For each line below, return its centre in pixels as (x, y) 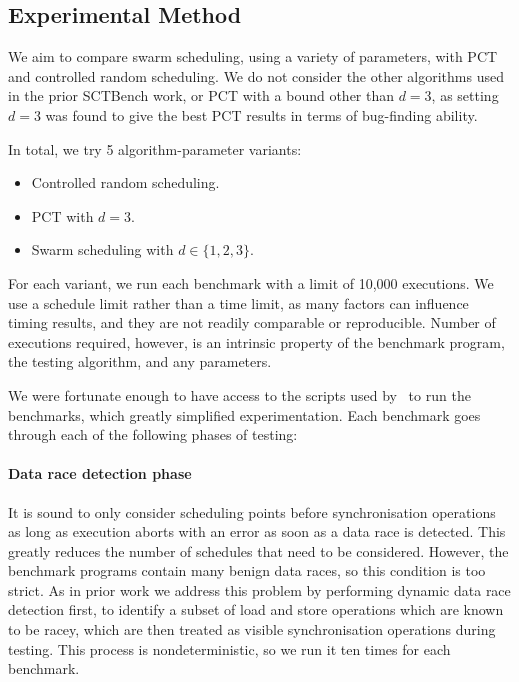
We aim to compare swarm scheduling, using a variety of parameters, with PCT (253, 56)
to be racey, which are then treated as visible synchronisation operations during (252, 629)
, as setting (465, 95)
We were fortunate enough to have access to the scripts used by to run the (239, 394)
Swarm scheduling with (102, 249)
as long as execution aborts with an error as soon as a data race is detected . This (257, 531)
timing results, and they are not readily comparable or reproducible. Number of (252, 322)
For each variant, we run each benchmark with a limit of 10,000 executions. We (251, 282)
